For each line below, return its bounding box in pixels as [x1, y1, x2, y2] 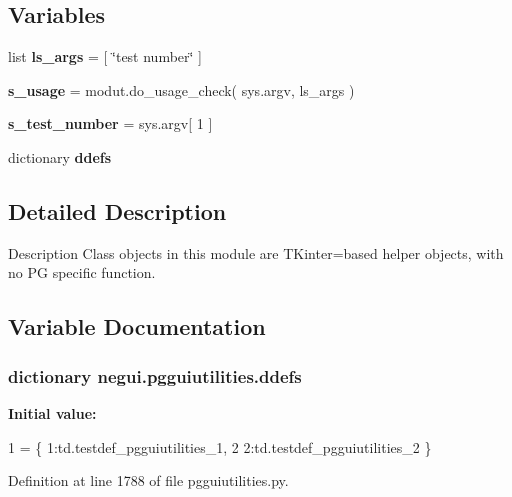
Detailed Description [8, 195, 227, 226]
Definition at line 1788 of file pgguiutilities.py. [8, 470, 289, 491]
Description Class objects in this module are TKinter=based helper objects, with [8, 242, 504, 263]
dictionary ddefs [8, 146, 112, 167]
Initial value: [8, 402, 97, 423]
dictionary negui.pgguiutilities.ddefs [8, 363, 302, 388]
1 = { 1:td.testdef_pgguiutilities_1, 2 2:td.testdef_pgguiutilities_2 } [8, 436, 432, 457]
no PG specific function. [8, 262, 156, 283]
